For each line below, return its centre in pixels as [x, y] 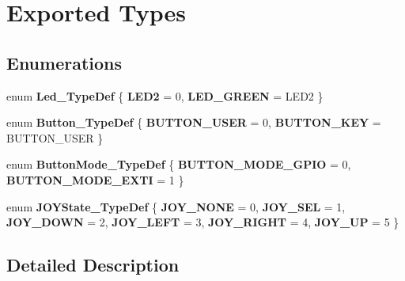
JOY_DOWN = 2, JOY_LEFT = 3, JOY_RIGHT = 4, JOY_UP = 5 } [203, 222]
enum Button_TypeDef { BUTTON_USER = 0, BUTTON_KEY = [194, 122]
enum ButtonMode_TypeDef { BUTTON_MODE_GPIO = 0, [179, 164]
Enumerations [64, 62]
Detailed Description [93, 265]
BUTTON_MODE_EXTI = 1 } [95, 179]
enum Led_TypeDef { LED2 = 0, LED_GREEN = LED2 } [165, 95]
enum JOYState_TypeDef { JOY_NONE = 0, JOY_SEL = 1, [176, 206]
